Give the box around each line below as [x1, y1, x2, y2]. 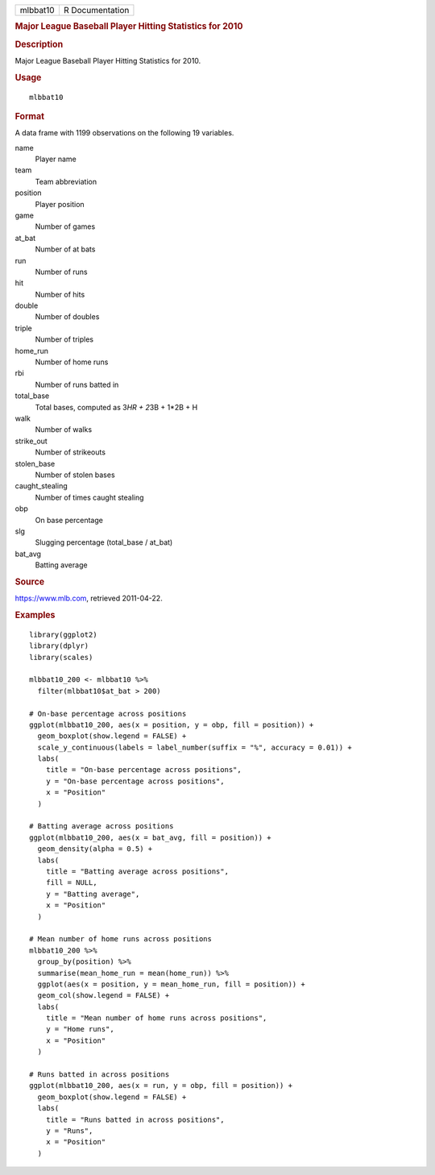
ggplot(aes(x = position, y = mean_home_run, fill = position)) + [37, 979, 305, 989]
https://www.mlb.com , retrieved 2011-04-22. [14, 593, 163, 604]
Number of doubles [35, 312, 100, 322]
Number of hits [35, 289, 85, 299]
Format [14, 110, 44, 122]
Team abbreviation [35, 176, 97, 186]
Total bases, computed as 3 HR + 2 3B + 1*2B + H [35, 402, 198, 412]
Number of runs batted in [35, 380, 119, 389]
